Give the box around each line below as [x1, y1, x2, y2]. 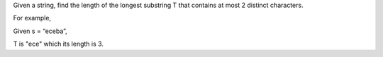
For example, [13, 14, 52, 23]
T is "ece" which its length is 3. [13, 39, 104, 49]
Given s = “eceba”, [13, 27, 67, 35]
